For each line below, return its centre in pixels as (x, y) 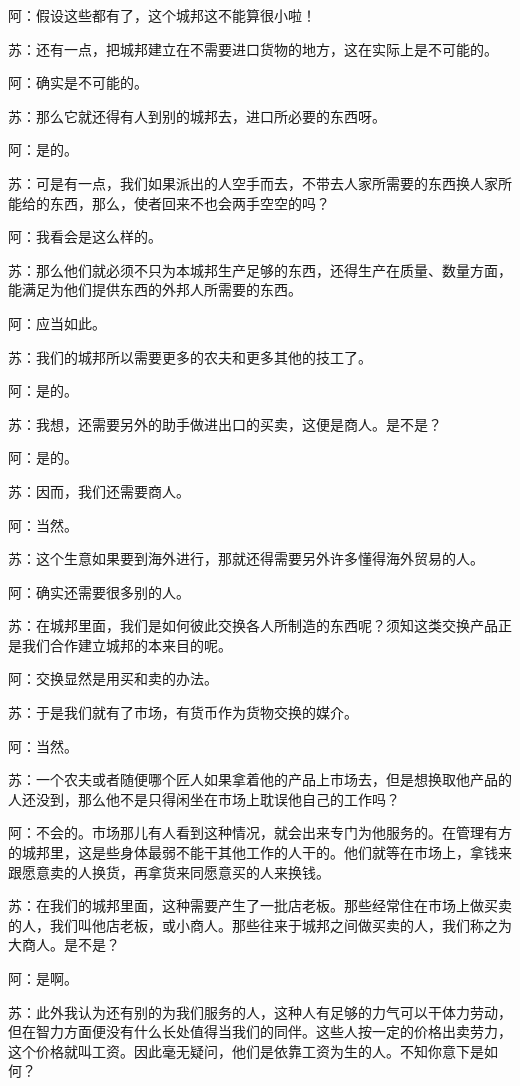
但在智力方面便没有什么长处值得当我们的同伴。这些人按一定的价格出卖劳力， (260, 1031)
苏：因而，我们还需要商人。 (99, 490)
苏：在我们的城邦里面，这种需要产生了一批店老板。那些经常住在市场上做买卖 (260, 905)
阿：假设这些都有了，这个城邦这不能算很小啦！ (162, 15)
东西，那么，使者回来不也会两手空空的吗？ (189, 202)
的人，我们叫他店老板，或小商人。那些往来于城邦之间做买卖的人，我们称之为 (260, 924)
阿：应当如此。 (57, 322)
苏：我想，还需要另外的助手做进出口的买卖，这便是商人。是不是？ (225, 423)
